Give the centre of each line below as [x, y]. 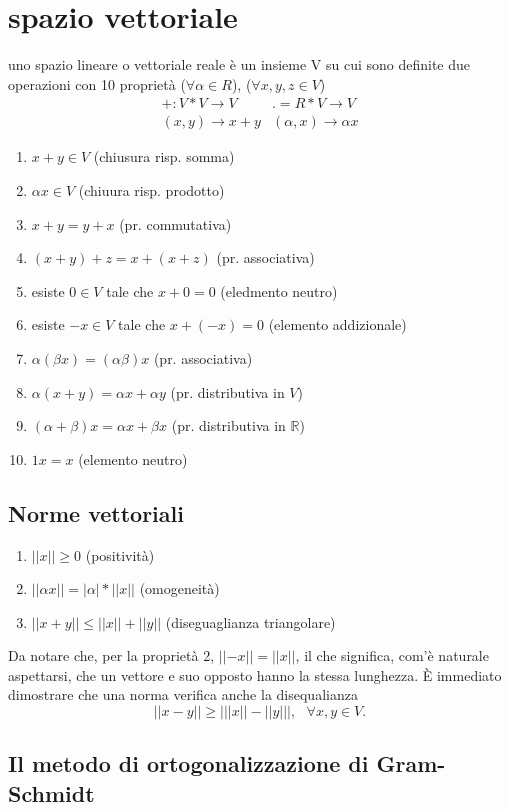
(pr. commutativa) [175, 223]
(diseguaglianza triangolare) [250, 621]
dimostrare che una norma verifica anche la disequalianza [183, 694]
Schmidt [51, 792]
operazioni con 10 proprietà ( [97, 83]
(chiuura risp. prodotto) [151, 189]
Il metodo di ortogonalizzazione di [188, 763]
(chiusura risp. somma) [164, 156]
